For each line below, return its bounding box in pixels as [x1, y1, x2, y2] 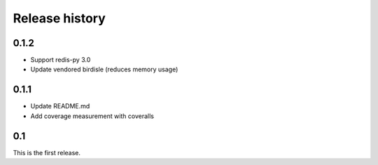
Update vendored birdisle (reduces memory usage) [30, 65, 178, 73]
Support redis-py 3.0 [30, 56, 91, 64]
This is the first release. [13, 148, 80, 157]
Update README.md [30, 102, 90, 110]
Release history [13, 10, 106, 26]
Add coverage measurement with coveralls [30, 112, 154, 120]
